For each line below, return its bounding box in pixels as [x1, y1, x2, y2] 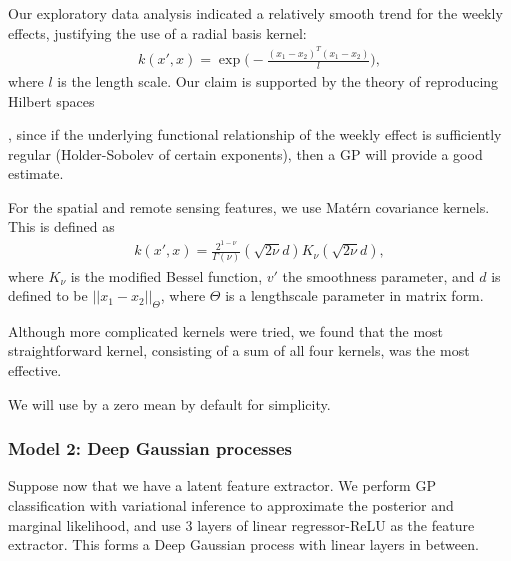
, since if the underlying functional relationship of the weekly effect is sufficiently [8, 124, 502, 145]
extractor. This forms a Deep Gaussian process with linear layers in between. [8, 534, 479, 555]
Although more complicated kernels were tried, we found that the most [8, 320, 444, 341]
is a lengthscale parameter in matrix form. [225, 285, 484, 306]
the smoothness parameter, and [282, 265, 475, 286]
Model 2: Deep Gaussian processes [8, 436, 292, 461]
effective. [8, 360, 62, 381]
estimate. [8, 163, 64, 184]
